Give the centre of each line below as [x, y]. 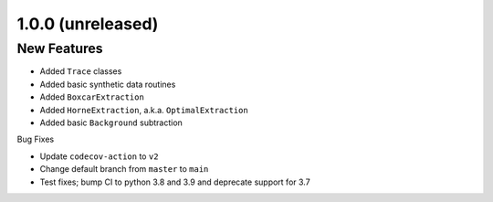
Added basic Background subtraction [111, 122]
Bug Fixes [36, 139]
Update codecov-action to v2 [99, 156]
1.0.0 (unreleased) [88, 24]
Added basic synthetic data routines [108, 84]
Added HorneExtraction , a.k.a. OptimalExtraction [144, 110]
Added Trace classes [81, 71]
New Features [60, 48]
